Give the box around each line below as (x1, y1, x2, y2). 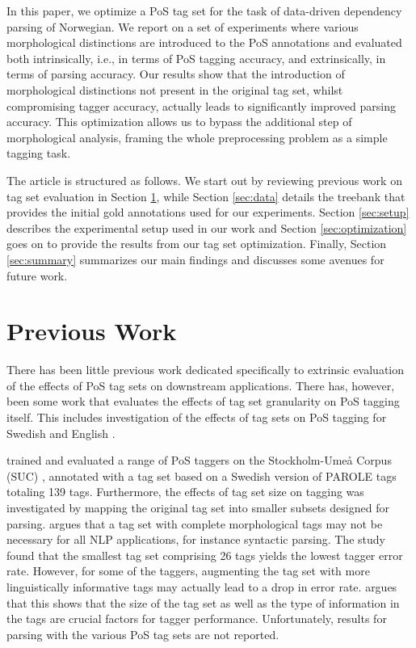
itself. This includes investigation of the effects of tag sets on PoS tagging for (6, 409, 387, 425)
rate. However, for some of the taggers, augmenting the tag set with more (6, 562, 370, 579)
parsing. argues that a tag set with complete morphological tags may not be (6, 515, 383, 532)
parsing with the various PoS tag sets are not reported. (6, 625, 279, 642)
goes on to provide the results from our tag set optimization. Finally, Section (6, 235, 387, 252)
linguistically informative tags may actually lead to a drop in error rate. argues (6, 578, 397, 595)
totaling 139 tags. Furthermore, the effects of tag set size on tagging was (6, 483, 364, 500)
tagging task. (6, 145, 71, 162)
